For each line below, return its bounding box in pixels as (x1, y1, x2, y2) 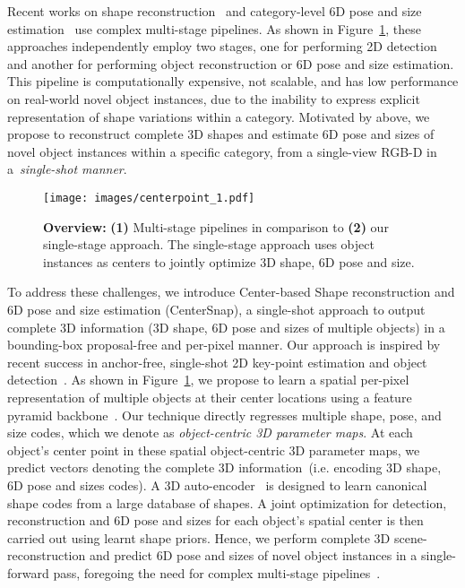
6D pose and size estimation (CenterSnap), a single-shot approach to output (7, 299, 426, 318)
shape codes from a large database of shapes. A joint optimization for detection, (7, 493, 447, 512)
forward (7, 563, 49, 582)
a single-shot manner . (7, 160, 127, 178)
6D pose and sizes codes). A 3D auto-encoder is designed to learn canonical (7, 475, 427, 494)
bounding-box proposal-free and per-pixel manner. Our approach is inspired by (7, 335, 441, 354)
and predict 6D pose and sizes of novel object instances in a (89, 546, 418, 565)
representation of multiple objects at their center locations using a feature (7, 387, 412, 406)
